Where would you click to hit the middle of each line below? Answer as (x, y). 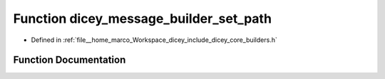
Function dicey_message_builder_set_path (143, 19)
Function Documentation (70, 60)
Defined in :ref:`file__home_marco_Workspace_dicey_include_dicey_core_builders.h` (154, 40)
